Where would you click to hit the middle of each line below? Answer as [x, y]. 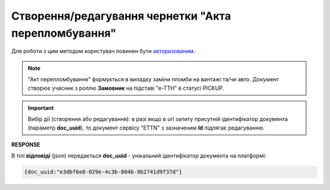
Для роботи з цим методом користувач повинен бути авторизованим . [103, 51]
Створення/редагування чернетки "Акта [121, 16]
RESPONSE [26, 145]
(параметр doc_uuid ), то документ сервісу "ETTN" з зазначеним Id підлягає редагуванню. [146, 128]
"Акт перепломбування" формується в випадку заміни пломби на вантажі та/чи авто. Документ [153, 79]
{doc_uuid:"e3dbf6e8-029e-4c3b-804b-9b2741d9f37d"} [103, 172]
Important [41, 108]
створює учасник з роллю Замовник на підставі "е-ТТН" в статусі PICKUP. [126, 88]
